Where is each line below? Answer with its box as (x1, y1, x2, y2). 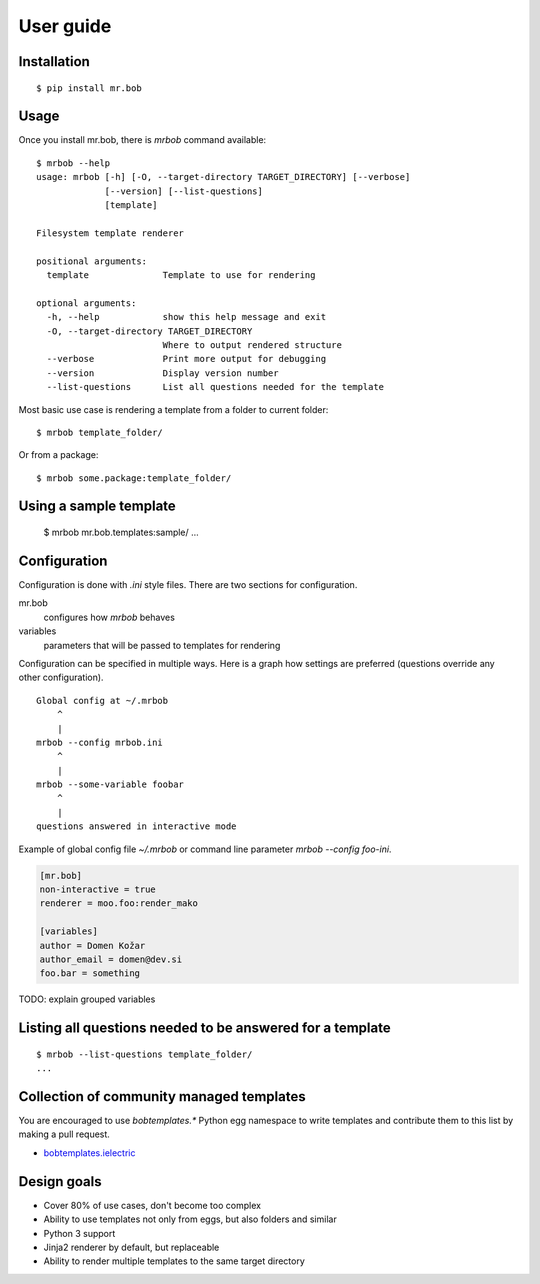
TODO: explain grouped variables (18, 993, 156, 1005)
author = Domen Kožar (39, 940, 146, 951)
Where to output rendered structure (162, 339, 342, 350)
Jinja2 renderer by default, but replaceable (43, 1241, 220, 1253)
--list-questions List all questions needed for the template (46, 381, 385, 393)
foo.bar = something (39, 968, 140, 979)
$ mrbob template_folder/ (36, 426, 164, 438)
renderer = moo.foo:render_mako (39, 898, 199, 909)
